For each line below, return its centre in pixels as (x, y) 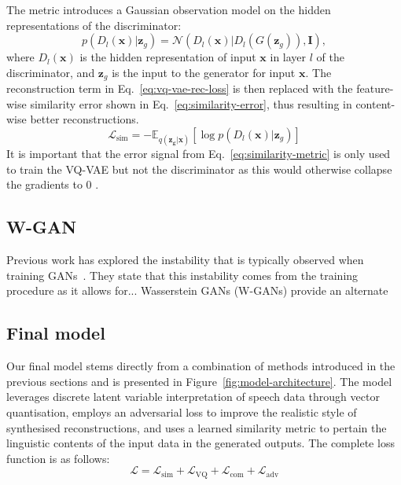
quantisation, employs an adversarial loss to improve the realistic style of (182, 412)
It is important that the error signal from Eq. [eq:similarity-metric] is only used (199, 154)
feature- (375, 88)
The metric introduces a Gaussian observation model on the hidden (169, 9)
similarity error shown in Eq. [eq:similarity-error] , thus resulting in (191, 103)
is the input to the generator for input (204, 72)
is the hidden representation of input (168, 57)
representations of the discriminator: (94, 25)
